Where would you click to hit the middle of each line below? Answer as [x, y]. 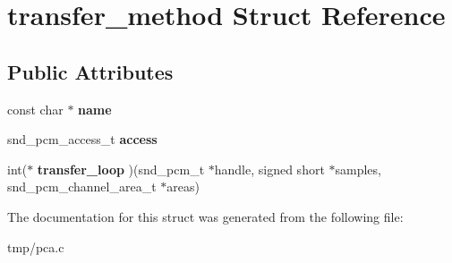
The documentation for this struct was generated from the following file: [205, 216]
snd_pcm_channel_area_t [82, 187]
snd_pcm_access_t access [82, 139]
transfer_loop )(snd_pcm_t [121, 169]
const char [35, 109]
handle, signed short [269, 169]
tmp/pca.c [36, 246]
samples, [358, 169]
